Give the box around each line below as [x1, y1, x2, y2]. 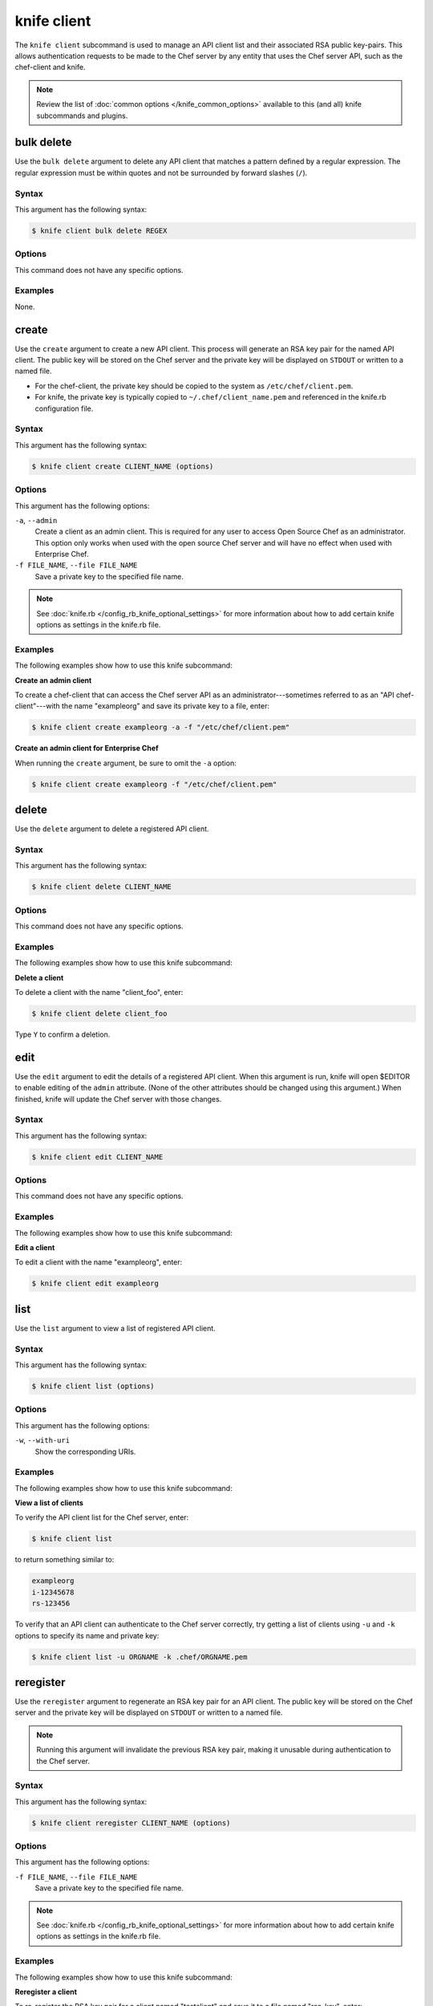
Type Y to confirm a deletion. [14, 1029, 111, 1039]
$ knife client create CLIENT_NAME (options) [31, 461, 214, 471]
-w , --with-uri [14, 1435, 71, 1445]
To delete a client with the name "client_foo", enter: [14, 987, 184, 997]
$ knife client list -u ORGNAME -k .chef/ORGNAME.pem [31, 1652, 248, 1661]
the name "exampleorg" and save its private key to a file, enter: [61, 701, 270, 711]
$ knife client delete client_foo [31, 1009, 168, 1018]
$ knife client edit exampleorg [31, 1279, 160, 1288]
